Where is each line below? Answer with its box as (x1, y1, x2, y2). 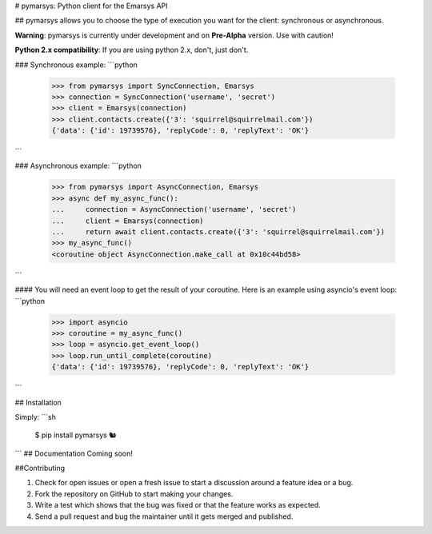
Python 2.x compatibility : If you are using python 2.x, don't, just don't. (14, 45, 249, 55)
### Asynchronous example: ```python (14, 161, 142, 171)
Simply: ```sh (14, 412, 56, 421)
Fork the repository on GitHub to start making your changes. (34, 488, 234, 499)
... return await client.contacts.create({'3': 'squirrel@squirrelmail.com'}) (51, 228, 386, 237)
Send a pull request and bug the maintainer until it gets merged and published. (34, 512, 294, 521)
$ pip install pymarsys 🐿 (34, 430, 117, 440)
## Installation (14, 397, 62, 407)
